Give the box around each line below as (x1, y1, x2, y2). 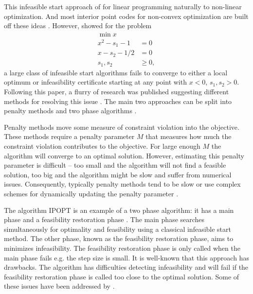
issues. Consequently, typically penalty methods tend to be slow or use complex (4, 179, 241, 189)
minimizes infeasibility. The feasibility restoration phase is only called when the (4, 242, 240, 253)
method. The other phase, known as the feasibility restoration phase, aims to (4, 233, 234, 243)
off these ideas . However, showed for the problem (4, 20, 152, 31)
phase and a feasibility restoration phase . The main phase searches (4, 214, 205, 225)
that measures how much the (145, 131, 232, 141)
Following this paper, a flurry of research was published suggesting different (4, 86, 229, 97)
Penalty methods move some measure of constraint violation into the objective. (4, 121, 239, 132)
